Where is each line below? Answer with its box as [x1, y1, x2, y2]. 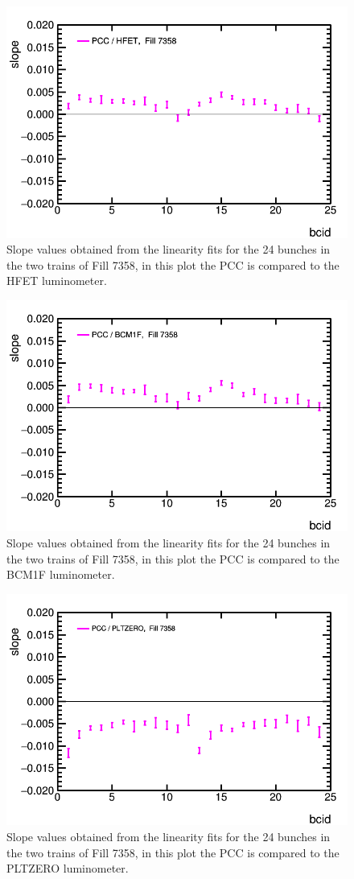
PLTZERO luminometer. [6, 860, 129, 877]
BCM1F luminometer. [6, 566, 115, 583]
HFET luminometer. [6, 272, 107, 289]
